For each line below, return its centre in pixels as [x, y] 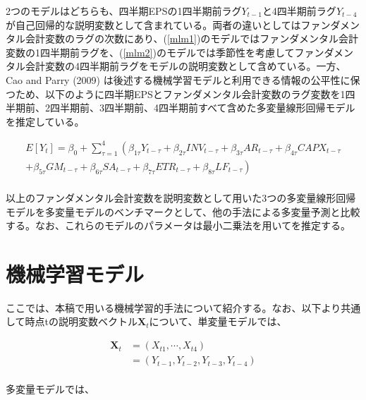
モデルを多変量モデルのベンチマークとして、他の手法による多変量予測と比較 [183, 211]
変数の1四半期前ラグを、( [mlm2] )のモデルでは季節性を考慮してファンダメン [180, 52]
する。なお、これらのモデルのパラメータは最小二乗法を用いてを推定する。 [178, 225]
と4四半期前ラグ [299, 11]
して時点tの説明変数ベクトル [72, 321]
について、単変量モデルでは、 [218, 321]
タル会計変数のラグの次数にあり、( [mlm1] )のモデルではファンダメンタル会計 [182, 38]
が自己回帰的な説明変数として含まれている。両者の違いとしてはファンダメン [183, 24]
